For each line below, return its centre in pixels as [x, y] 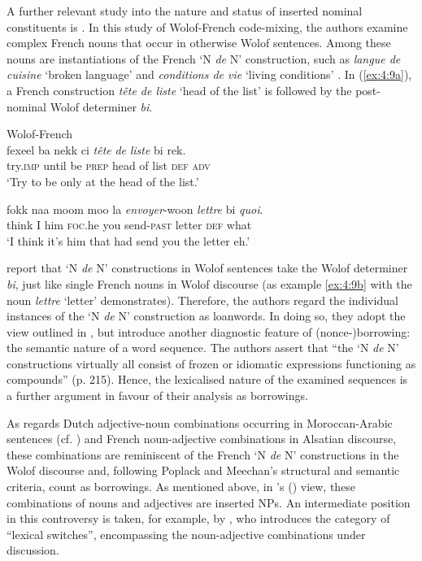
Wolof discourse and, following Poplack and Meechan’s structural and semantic [203, 470]
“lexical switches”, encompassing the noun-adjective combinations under [186, 534]
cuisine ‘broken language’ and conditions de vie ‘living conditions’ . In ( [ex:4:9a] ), [209, 74]
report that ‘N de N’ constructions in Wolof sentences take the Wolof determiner [207, 268]
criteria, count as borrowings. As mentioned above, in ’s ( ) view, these [181, 487]
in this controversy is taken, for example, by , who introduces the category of [198, 518]
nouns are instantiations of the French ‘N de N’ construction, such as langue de [204, 58]
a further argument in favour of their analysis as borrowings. [157, 396]
